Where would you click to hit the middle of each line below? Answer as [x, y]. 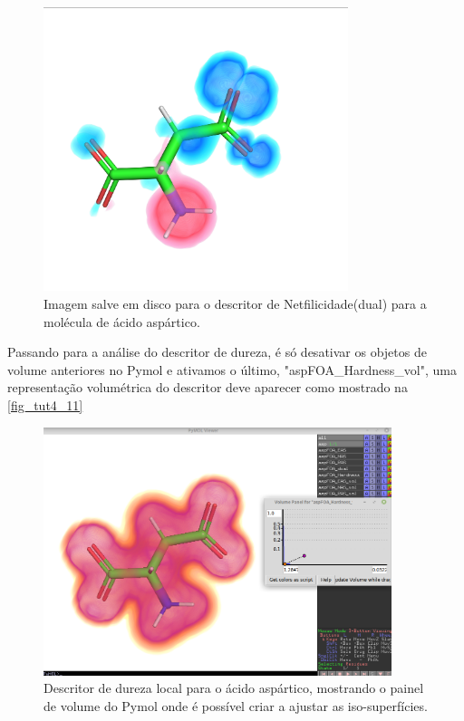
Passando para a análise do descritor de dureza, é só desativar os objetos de [217, 352]
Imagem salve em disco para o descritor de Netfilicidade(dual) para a [235, 303]
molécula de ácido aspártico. [122, 321]
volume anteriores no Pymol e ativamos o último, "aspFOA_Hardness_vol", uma [232, 369]
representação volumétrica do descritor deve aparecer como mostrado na [208, 387]
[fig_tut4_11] [45, 404]
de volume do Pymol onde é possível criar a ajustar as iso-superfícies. [236, 705]
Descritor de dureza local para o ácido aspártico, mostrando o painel [234, 688]
